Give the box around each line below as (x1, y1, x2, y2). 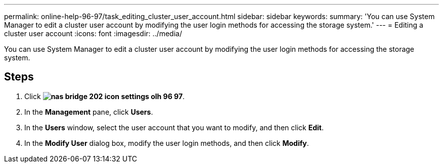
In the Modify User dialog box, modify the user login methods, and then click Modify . (24, 138, 309, 147)
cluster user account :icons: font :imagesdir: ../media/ (4, 29, 182, 38)
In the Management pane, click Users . (24, 107, 153, 116)
